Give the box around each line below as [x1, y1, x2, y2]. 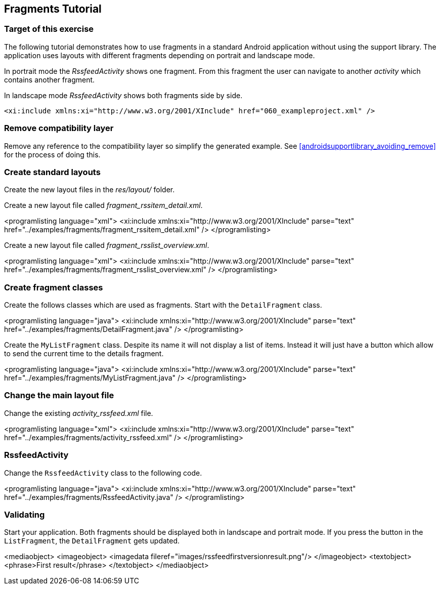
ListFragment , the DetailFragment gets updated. [4, 536, 180, 545]
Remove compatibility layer [4, 123, 114, 134]
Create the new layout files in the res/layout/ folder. [4, 185, 175, 194]
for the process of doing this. [4, 150, 101, 159]
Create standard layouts [4, 166, 101, 177]
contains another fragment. [4, 75, 95, 84]
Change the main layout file [4, 390, 114, 401]
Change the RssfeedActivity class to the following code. [4, 468, 202, 477]
